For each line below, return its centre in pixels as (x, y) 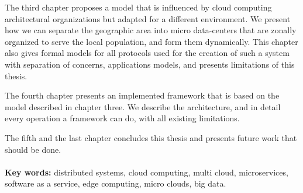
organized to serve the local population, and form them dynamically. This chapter (151, 41)
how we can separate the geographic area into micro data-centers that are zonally (151, 30)
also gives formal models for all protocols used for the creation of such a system (147, 53)
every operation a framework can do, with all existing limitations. (122, 118)
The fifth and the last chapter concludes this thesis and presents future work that (151, 137)
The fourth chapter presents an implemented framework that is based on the (142, 95)
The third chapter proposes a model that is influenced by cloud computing (138, 7)
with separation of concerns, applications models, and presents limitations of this (150, 64)
